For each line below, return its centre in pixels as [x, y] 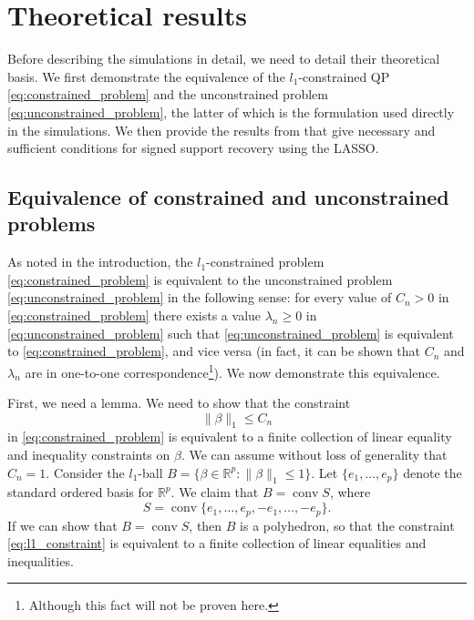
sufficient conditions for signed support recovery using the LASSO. [193, 148]
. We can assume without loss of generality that [314, 455]
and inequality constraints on [89, 455]
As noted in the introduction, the [100, 262]
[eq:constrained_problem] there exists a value [134, 315]
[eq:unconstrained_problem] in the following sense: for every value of [200, 297]
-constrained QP [344, 76]
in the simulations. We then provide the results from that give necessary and [222, 130]
